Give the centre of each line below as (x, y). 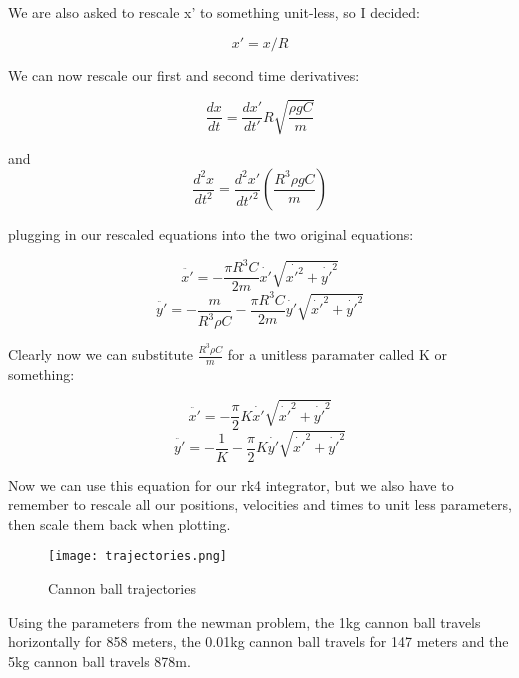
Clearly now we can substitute (100, 354)
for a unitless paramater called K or (337, 354)
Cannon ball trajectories (122, 588)
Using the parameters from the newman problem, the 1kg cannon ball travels (244, 621)
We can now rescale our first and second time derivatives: (184, 74)
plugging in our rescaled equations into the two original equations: (211, 234)
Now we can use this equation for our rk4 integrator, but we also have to (231, 484)
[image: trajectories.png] (137, 556)
